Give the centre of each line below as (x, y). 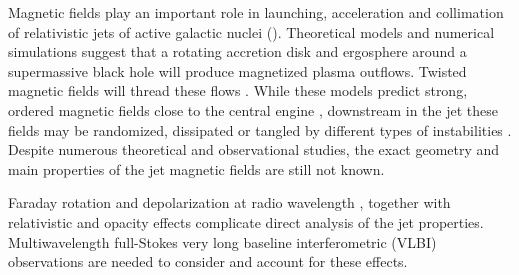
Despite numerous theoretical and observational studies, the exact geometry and (254, 149)
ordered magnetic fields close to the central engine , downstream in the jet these (253, 109)
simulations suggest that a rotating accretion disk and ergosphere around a (237, 51)
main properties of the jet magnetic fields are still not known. (196, 168)
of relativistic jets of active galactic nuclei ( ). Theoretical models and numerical (251, 31)
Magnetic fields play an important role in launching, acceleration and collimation (256, 12)
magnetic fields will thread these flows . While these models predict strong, (238, 90)
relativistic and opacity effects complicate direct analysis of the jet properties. (246, 221)
